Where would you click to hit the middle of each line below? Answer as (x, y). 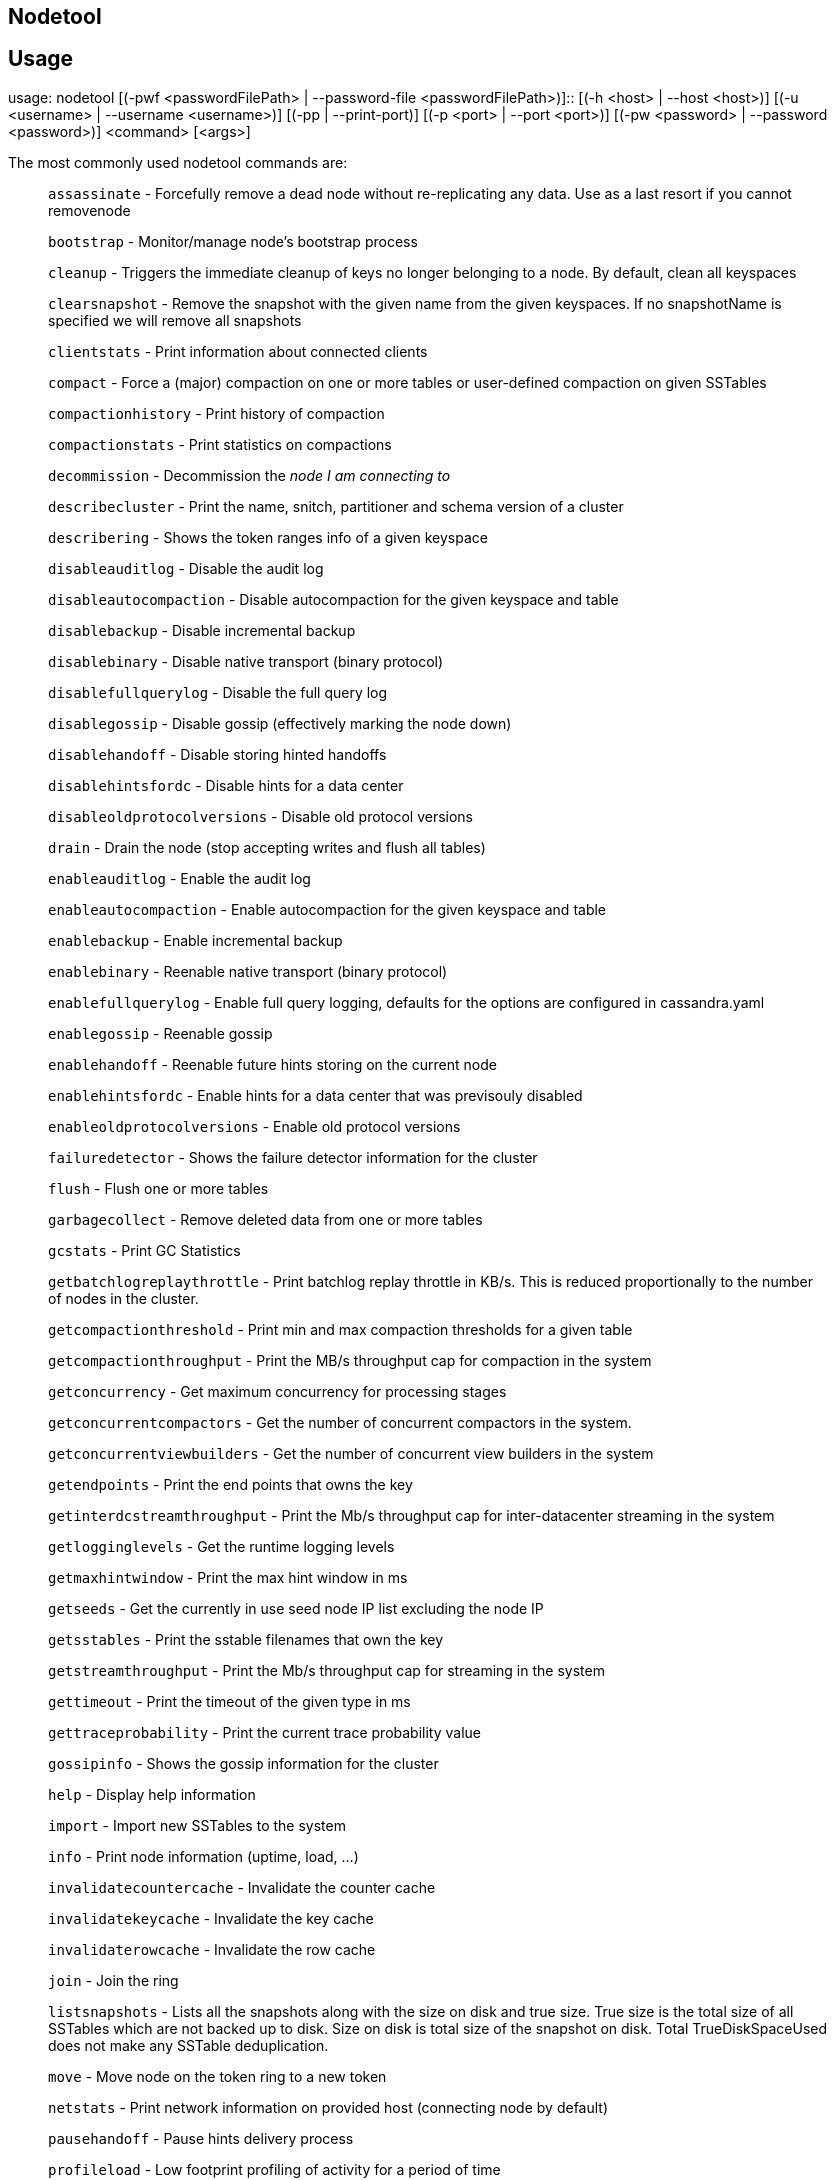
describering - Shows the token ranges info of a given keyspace (268, 537)
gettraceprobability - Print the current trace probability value (264, 1732)
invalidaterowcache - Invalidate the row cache (212, 1949)
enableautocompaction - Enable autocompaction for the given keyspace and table (327, 909)
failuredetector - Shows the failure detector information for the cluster (293, 1157)
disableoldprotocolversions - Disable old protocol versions (260, 816)
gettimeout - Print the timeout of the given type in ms (229, 1701)
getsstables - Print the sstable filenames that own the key (246, 1639)
